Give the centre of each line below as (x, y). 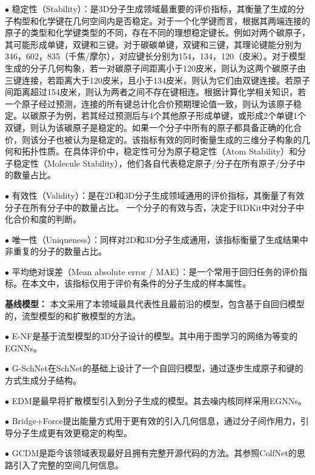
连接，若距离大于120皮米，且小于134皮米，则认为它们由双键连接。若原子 (166, 80)
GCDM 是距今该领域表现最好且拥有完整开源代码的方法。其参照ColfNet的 (154, 453)
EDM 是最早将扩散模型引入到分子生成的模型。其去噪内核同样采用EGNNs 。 (159, 400)
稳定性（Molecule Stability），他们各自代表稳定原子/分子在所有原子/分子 (155, 163)
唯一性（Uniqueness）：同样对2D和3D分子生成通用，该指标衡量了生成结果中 (160, 239)
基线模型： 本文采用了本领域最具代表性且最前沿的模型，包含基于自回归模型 (155, 304)
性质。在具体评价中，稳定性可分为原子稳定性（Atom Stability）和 (168, 151)
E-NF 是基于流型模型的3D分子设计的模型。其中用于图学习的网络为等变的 (155, 336)
